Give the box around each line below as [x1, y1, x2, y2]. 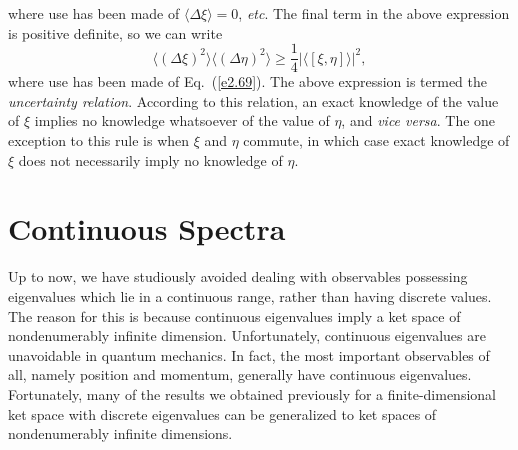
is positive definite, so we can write [8, 22, 223, 43]
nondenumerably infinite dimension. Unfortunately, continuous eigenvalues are [8, 325, 486, 346]
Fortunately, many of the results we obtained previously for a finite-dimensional [8, 383, 496, 404]
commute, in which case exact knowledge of [243, 130, 510, 151]
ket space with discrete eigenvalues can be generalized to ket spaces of [8, 403, 437, 424]
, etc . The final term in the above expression [238, 3, 510, 23]
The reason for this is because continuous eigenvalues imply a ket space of [8, 305, 461, 326]
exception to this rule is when [8, 130, 190, 151]
